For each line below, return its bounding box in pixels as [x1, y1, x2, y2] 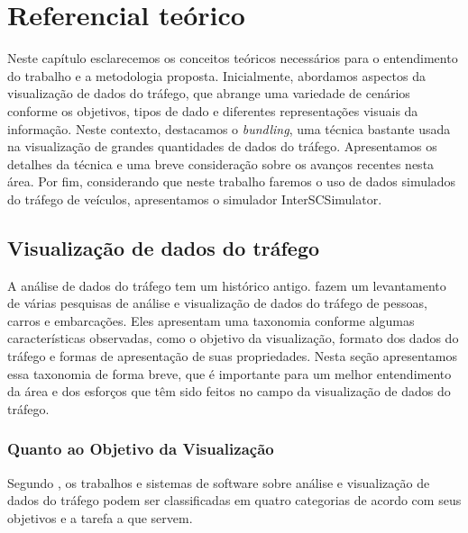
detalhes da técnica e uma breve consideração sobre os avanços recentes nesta [7, 154, 435, 173]
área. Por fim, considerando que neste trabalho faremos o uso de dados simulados [7, 172, 456, 191]
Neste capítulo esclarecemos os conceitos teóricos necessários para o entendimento [7, 49, 458, 68]
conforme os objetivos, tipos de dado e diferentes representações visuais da [7, 101, 418, 120]
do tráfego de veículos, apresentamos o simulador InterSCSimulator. [7, 189, 382, 208]
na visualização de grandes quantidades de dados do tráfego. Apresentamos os [7, 137, 437, 156]
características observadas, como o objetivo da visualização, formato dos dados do [7, 329, 459, 348]
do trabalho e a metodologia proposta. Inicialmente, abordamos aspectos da [7, 66, 426, 85]
